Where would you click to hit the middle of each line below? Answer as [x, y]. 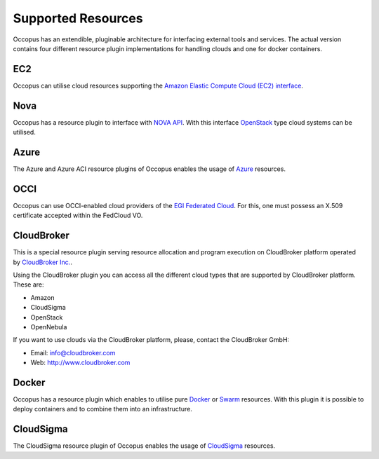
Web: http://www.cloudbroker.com [80, 363]
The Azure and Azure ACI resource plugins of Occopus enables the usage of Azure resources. [149, 169]
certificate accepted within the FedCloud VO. [78, 215]
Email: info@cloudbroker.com [73, 352]
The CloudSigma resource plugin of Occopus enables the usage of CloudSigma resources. [144, 446]
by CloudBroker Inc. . [43, 262]
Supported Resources [78, 18]
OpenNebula [49, 327]
